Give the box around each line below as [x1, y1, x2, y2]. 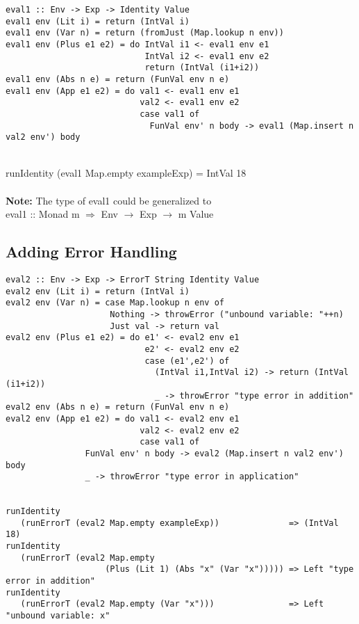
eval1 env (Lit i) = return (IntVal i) [6, 16, 190, 26]
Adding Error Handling [6, 241, 177, 262]
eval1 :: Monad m [6, 207, 80, 221]
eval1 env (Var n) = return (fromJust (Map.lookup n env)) [6, 28, 284, 38]
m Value [178, 207, 214, 221]
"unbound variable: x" [6, 611, 110, 621]
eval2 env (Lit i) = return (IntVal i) [6, 286, 190, 296]
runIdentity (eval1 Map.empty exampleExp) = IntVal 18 [6, 166, 247, 180]
